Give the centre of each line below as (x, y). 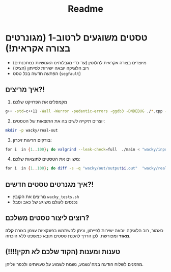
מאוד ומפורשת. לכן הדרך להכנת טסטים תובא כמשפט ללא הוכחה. (68, 236)
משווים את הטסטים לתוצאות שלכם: (46, 159)
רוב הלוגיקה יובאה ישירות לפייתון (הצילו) (51, 68)
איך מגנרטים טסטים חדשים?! (50, 184)
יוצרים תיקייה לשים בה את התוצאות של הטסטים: (59, 121)
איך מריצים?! (25, 90)
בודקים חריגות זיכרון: (32, 140)
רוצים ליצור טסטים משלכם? (47, 218)
